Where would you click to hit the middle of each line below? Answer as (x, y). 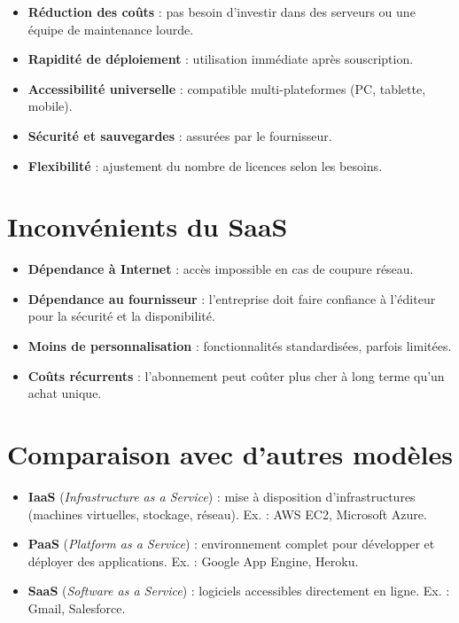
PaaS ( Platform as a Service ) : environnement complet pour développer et (231, 544)
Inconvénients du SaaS (148, 226)
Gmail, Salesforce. (77, 607)
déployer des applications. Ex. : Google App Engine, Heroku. (193, 561)
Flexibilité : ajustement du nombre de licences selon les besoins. (205, 165)
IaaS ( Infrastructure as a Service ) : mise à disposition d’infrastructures (222, 496)
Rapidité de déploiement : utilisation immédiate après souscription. (221, 59)
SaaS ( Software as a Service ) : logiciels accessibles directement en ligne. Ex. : (239, 591)
